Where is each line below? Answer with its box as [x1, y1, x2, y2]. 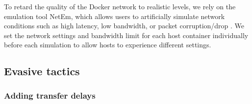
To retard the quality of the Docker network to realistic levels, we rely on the [4, 1, 236, 11]
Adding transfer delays [4, 89, 96, 101]
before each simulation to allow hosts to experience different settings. [4, 40, 211, 50]
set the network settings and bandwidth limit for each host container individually [4, 30, 249, 40]
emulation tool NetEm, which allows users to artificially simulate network [4, 11, 225, 21]
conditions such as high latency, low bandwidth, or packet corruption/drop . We [4, 21, 245, 31]
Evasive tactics [4, 63, 80, 79]
